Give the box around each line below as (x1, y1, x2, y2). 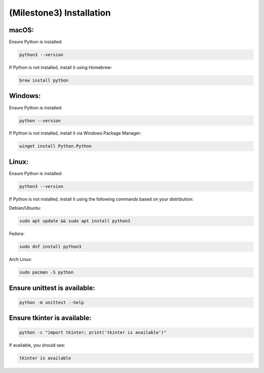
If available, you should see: (9, 342, 66, 348)
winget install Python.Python (19, 143, 92, 149)
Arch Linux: (9, 257, 32, 263)
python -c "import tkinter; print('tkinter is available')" (19, 330, 167, 335)
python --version (19, 118, 61, 123)
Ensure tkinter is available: (9, 314, 92, 322)
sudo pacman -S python (19, 269, 74, 275)
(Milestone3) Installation (9, 7, 111, 18)
